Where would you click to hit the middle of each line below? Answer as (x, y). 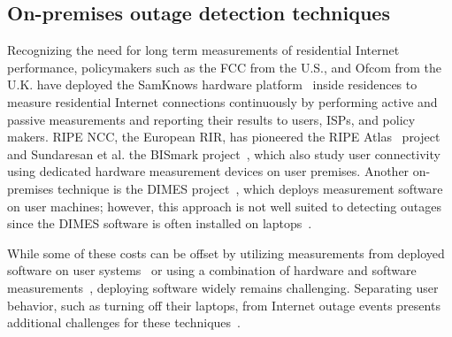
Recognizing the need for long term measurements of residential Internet (203, 50)
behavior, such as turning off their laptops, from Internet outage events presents (224, 305)
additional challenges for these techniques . (124, 322)
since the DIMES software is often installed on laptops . (160, 223)
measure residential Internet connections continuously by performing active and (222, 101)
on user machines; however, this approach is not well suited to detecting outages (224, 206)
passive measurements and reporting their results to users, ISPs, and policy (211, 119)
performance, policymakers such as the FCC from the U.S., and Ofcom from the (224, 67)
